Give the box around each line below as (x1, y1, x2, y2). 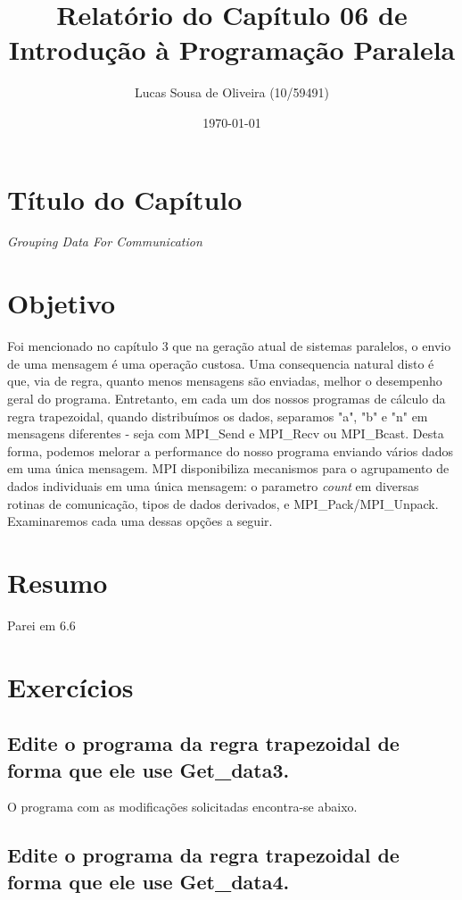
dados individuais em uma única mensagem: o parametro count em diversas (7, 476, 419, 495)
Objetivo (7, 285, 116, 321)
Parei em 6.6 (7, 615, 76, 634)
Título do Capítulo (7, 180, 243, 217)
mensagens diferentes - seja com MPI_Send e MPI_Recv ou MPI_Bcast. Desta (7, 424, 444, 443)
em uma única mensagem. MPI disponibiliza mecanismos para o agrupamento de (7, 459, 450, 478)
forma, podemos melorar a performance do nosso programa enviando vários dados (7, 441, 454, 460)
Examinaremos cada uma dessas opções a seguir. (7, 512, 273, 530)
